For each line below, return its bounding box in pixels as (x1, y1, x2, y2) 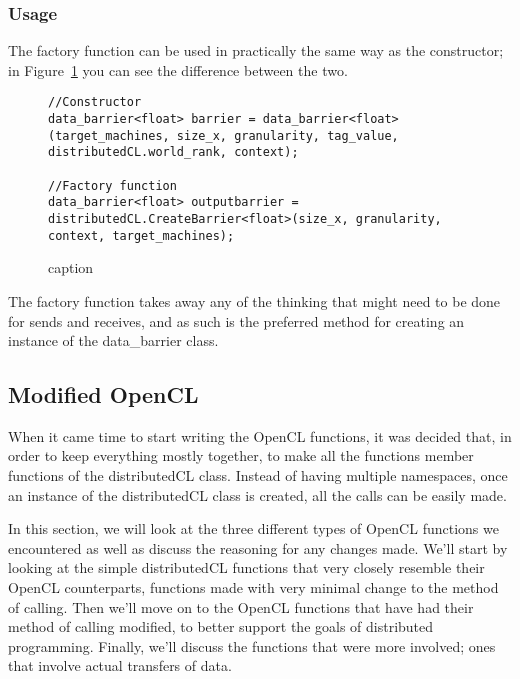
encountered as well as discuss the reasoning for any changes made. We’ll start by (8, 537, 508, 558)
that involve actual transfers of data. (8, 655, 232, 676)
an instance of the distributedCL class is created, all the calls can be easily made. (8, 484, 507, 505)
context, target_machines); (48, 228, 235, 243)
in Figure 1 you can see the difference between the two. (8, 59, 348, 80)
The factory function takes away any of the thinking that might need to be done (8, 290, 501, 311)
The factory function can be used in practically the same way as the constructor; (8, 40, 504, 61)
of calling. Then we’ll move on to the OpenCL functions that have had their (8, 596, 474, 617)
